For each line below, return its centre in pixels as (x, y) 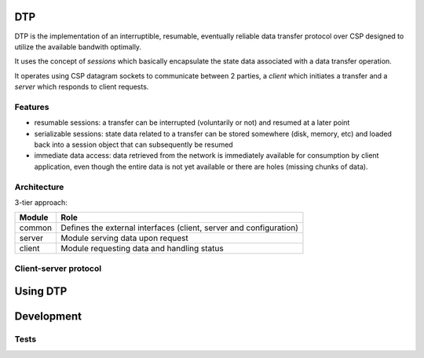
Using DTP (41, 292)
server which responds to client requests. (82, 87)
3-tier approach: (41, 202)
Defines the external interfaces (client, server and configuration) (179, 228)
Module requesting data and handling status (142, 249)
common (36, 228)
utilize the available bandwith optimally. (78, 46)
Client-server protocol (58, 268)
